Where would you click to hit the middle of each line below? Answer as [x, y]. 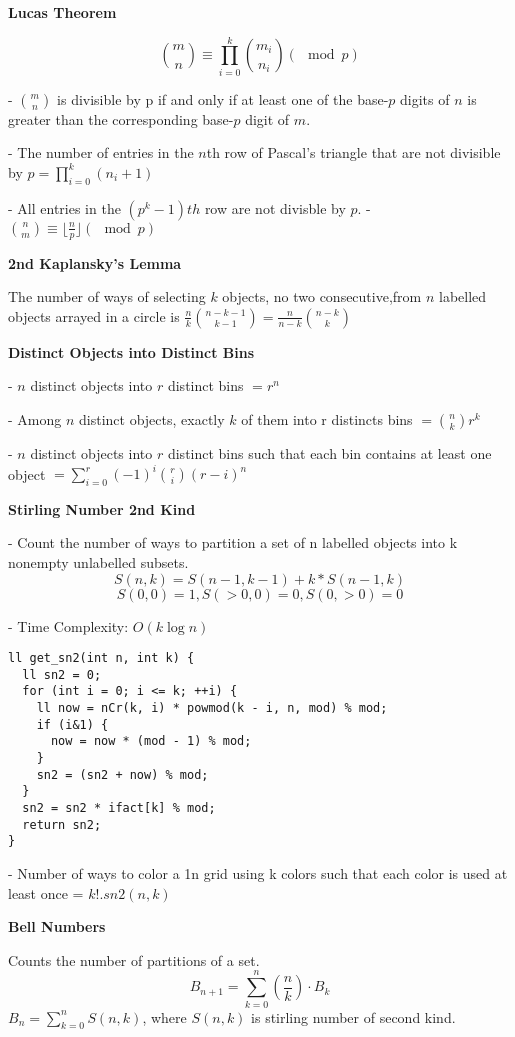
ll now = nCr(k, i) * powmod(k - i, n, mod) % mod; [212, 708]
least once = [46, 892]
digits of [425, 98]
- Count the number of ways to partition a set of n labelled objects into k [233, 542]
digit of [267, 118]
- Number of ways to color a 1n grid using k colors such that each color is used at [258, 873]
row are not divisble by [275, 207]
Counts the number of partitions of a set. [134, 959]
